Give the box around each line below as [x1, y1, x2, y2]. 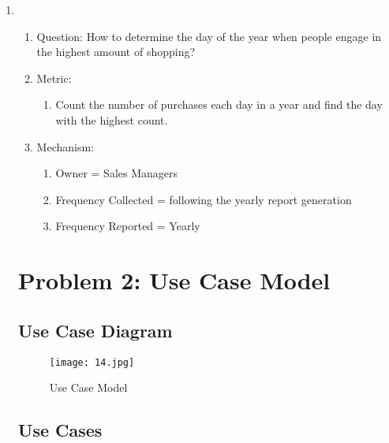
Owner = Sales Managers [55, 165, 178, 181]
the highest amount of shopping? [36, 43, 196, 60]
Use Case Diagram [17, 318, 173, 342]
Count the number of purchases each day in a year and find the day [55, 96, 383, 113]
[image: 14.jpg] [49, 356, 135, 368]
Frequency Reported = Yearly [55, 218, 200, 234]
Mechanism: [36, 138, 95, 154]
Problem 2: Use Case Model [17, 264, 331, 296]
